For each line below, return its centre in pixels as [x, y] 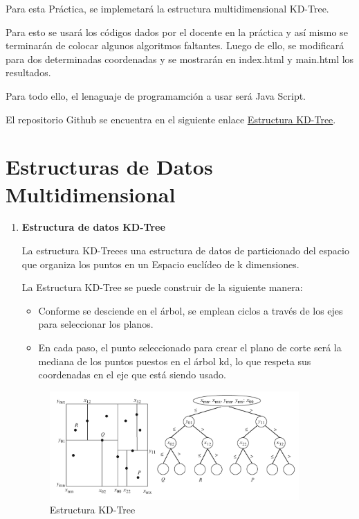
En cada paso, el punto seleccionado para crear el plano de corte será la [190, 348]
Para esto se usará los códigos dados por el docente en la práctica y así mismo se [177, 32]
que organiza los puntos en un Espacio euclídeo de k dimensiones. [160, 264]
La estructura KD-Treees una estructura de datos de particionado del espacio [185, 250]
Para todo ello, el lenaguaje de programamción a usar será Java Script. [156, 95]
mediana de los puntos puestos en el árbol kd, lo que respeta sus [175, 361]
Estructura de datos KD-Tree [93, 227]
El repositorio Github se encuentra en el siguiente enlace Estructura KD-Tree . [171, 119]
